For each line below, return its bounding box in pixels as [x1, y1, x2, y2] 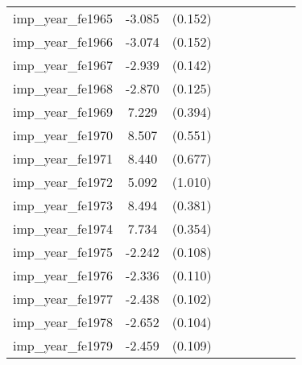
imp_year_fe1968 [13, 79, 114, 97]
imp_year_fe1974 [13, 219, 114, 238]
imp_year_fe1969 [13, 102, 114, 121]
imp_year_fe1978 [13, 313, 114, 331]
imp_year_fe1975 [13, 243, 114, 261]
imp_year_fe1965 [13, 9, 114, 27]
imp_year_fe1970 [13, 126, 114, 144]
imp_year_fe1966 [13, 32, 114, 51]
